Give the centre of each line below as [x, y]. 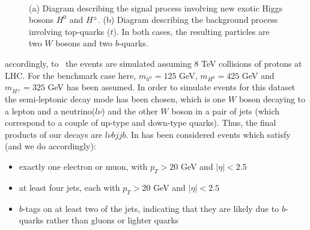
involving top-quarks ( [70, 31]
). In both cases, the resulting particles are [191, 31]
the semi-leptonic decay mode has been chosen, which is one [115, 99]
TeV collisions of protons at [252, 63]
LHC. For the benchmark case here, [71, 75]
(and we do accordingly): [50, 146]
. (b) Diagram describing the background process [188, 20]
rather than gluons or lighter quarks [113, 220]
